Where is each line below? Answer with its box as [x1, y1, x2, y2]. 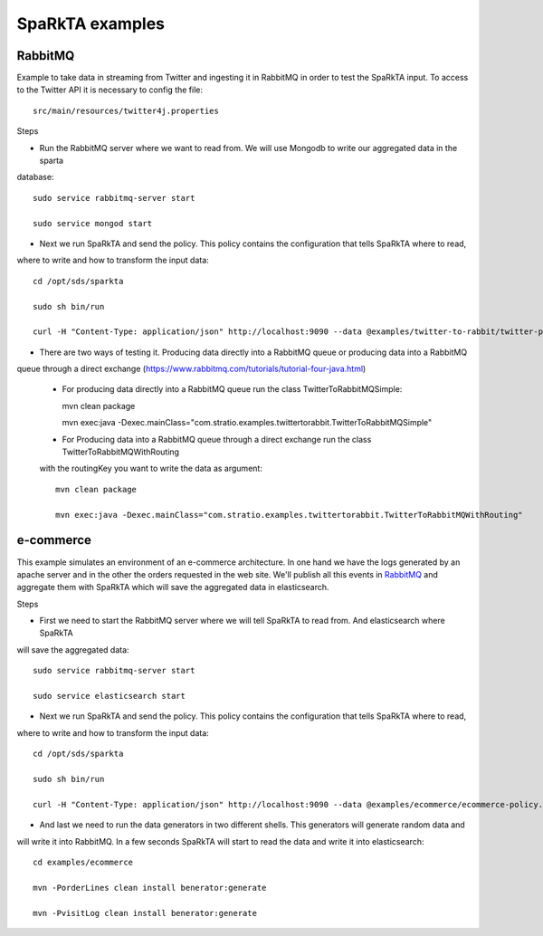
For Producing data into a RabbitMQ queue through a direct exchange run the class [62, 434, 372, 444]
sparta [39, 155, 63, 167]
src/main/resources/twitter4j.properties [33, 105, 219, 116]
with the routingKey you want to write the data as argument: [39, 463, 262, 474]
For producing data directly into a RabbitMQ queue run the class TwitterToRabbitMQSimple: [62, 384, 403, 395]
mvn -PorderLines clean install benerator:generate [33, 883, 267, 893]
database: [16, 172, 54, 183]
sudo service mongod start [33, 218, 153, 228]
